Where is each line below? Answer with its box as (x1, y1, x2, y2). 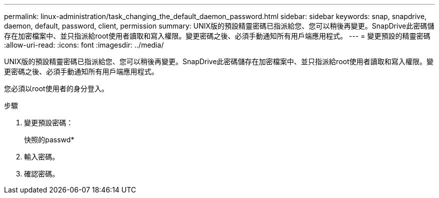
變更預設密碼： (24, 118, 73, 127)
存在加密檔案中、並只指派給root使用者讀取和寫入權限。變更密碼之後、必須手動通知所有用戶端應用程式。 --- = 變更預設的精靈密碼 (4, 32, 430, 40)
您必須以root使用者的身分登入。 (4, 84, 109, 93)
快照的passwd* (24, 135, 75, 144)
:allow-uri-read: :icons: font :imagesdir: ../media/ (4, 41, 164, 49)
